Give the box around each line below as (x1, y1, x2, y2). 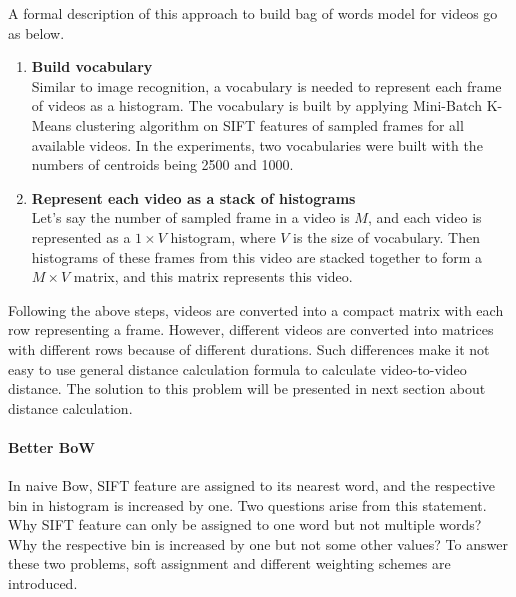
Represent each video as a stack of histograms (31, 187, 356, 208)
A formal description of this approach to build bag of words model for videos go (8, 3, 498, 23)
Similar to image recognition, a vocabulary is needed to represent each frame (31, 75, 502, 96)
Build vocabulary (31, 56, 153, 77)
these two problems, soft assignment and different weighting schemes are (8, 553, 451, 574)
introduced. (8, 573, 78, 594)
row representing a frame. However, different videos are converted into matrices (8, 319, 494, 340)
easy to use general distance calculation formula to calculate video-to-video (8, 358, 467, 379)
